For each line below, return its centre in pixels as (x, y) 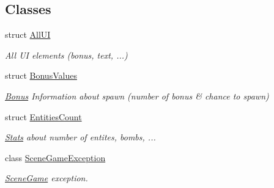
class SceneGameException (55, 157)
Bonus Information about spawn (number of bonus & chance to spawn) (137, 96)
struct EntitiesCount (43, 116)
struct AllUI (28, 34)
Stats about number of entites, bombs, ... (80, 137)
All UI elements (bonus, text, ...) (66, 55)
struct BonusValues (41, 75)
